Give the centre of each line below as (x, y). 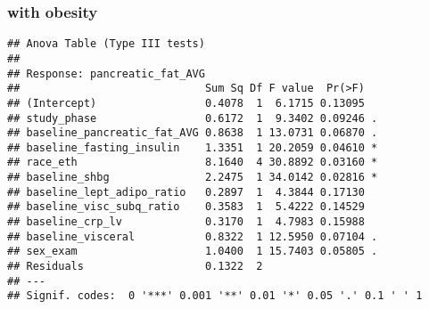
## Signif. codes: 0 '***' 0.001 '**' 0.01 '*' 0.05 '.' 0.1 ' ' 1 (215, 296)
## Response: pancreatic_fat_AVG (106, 73)
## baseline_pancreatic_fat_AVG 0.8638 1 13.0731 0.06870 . (193, 133)
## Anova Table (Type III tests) (106, 44)
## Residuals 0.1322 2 (135, 267)
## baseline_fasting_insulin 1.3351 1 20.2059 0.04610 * (193, 147)
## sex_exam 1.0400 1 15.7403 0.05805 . (193, 252)
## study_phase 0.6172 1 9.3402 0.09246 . (193, 118)
